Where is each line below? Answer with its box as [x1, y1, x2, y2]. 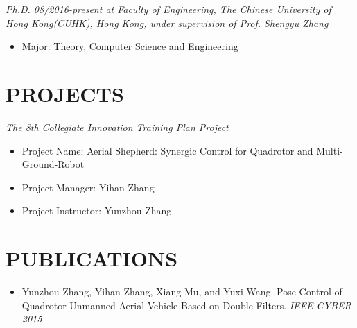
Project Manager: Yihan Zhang [21, 180, 155, 194]
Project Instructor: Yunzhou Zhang [21, 203, 172, 218]
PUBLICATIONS [6, 244, 178, 273]
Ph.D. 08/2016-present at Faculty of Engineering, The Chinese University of [6, 2, 331, 16]
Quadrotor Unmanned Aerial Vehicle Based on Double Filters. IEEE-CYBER [21, 297, 351, 312]
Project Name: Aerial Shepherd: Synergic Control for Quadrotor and [21, 143, 313, 157]
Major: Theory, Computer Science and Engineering [21, 39, 238, 53]
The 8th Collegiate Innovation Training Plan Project [6, 119, 229, 134]
